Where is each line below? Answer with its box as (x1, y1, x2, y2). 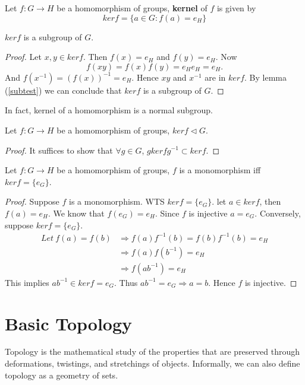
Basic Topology (5, 311, 133, 335)
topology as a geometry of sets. (5, 368, 118, 381)
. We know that (48, 206, 105, 219)
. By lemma (244, 71, 287, 83)
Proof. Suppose (5, 195, 59, 208)
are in (205, 71, 226, 83)
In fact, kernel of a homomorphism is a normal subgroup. (5, 104, 213, 116)
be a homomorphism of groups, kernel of (56, 2, 207, 14)
